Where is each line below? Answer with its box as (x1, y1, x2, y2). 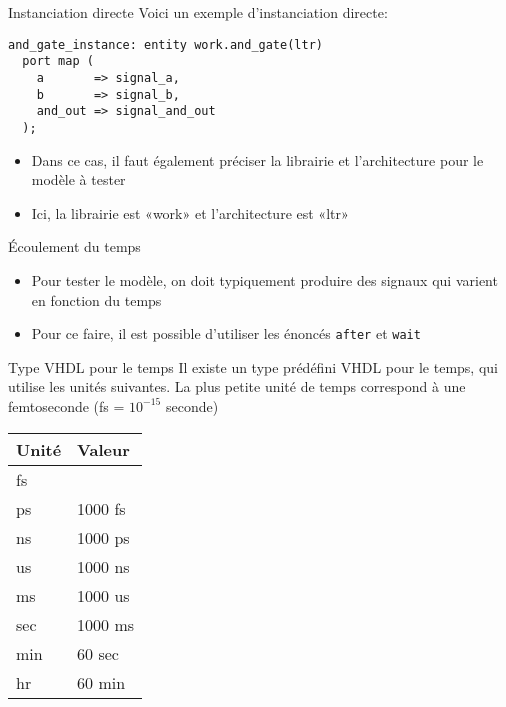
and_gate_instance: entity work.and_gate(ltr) (8, 37, 323, 52)
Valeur (77, 437, 130, 461)
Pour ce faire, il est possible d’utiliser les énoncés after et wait (31, 323, 421, 344)
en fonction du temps (31, 289, 162, 310)
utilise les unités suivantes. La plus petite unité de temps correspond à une (8, 376, 466, 397)
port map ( (22, 54, 94, 69)
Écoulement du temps (8, 236, 141, 257)
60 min (77, 670, 126, 694)
